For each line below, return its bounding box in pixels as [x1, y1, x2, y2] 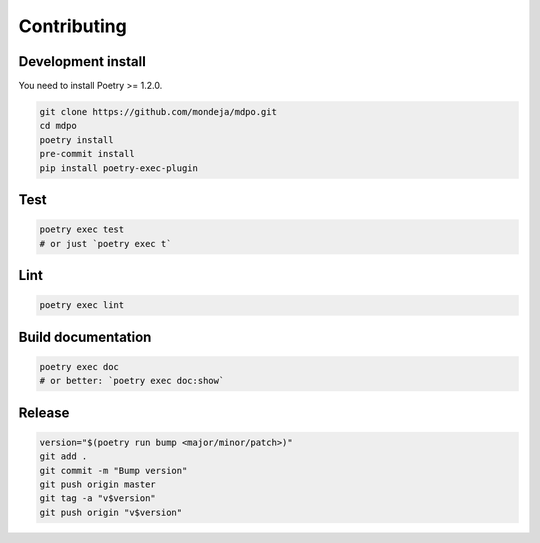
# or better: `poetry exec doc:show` [39, 375, 225, 387]
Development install [18, 53, 147, 70]
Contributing [18, 15, 127, 37]
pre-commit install [39, 148, 135, 160]
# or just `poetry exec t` [39, 238, 172, 249]
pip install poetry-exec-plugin [39, 162, 199, 174]
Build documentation [18, 328, 152, 345]
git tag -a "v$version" [39, 493, 157, 504]
